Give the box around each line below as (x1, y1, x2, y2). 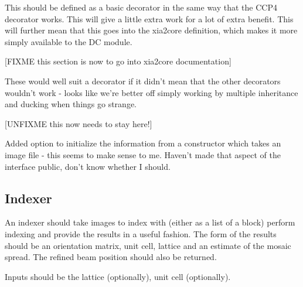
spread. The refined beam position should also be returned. (5, 251, 217, 263)
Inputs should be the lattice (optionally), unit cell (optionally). (5, 270, 231, 282)
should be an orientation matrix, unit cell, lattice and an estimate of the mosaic (5, 239, 291, 251)
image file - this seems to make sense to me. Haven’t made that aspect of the (5, 148, 281, 160)
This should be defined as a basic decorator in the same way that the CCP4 (5, 1, 277, 13)
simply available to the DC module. (5, 35, 132, 47)
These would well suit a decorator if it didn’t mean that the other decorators (5, 74, 281, 87)
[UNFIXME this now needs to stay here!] (5, 117, 152, 129)
